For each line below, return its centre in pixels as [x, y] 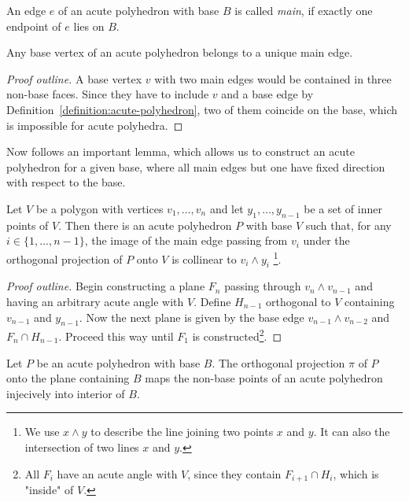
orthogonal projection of [64, 258]
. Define [212, 301]
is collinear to [204, 258]
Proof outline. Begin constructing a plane [106, 286]
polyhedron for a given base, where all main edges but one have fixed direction [196, 166]
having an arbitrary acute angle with [95, 301]
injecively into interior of [66, 393]
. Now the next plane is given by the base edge [192, 317]
